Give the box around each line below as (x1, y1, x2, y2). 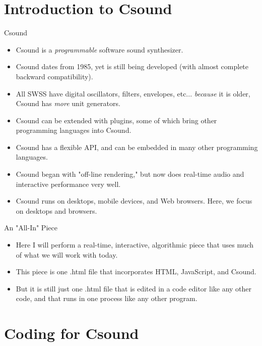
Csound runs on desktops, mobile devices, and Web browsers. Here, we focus (16, 195, 252, 206)
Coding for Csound (4, 323, 139, 343)
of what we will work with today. (16, 249, 118, 260)
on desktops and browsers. (16, 205, 97, 216)
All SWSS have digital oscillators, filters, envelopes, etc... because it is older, (16, 88, 250, 98)
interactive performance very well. (16, 178, 121, 189)
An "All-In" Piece (4, 222, 57, 233)
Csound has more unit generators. (16, 98, 120, 109)
